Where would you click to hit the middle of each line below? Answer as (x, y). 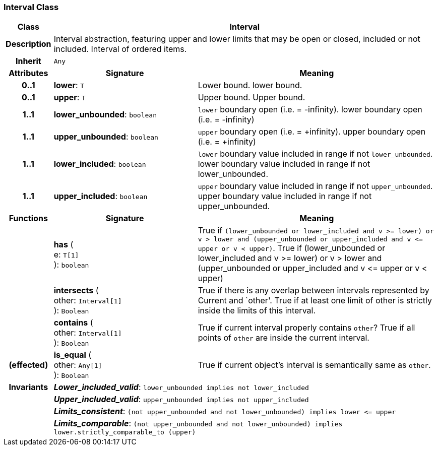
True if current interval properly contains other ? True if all (306, 328)
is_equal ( (73, 355)
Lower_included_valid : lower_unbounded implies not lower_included (181, 387)
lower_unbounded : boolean (105, 115)
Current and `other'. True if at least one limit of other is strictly (315, 301)
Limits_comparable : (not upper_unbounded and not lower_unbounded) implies (198, 424)
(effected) (28, 365)
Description (28, 44)
